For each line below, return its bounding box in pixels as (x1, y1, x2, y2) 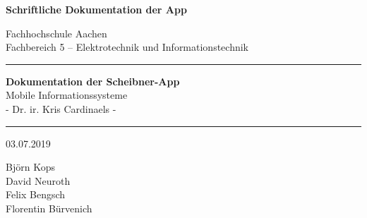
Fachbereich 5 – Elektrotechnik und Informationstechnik (6, 40, 249, 54)
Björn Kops (6, 159, 55, 174)
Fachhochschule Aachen (6, 25, 107, 40)
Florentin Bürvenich (6, 200, 92, 215)
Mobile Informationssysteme (6, 87, 128, 102)
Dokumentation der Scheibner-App (6, 73, 180, 88)
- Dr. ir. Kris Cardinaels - (6, 101, 116, 116)
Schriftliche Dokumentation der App (6, 2, 187, 16)
